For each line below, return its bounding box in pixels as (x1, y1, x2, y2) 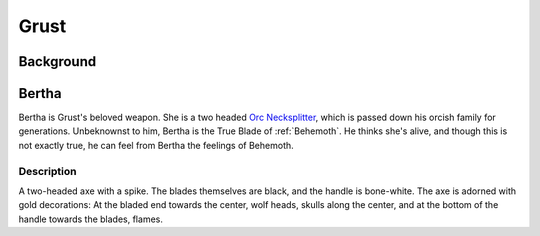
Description (18, 164, 77, 178)
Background (18, 53, 97, 70)
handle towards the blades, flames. (18, 213, 164, 225)
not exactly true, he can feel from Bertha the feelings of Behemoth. (18, 139, 294, 151)
